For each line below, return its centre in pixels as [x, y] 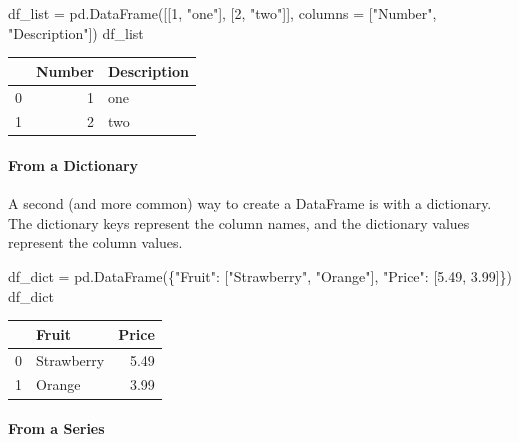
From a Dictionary [73, 165]
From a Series [56, 428]
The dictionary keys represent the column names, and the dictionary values [239, 222]
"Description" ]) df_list [76, 32]
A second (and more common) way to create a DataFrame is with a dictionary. [250, 203]
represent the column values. [95, 242]
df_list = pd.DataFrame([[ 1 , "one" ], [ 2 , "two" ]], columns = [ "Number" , [222, 13]
